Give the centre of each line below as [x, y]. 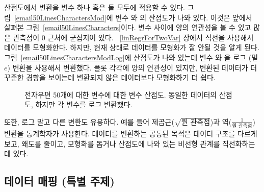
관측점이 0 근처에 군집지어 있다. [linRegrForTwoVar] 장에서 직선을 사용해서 [133, 37]
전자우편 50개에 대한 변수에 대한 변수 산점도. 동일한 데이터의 [121, 94]
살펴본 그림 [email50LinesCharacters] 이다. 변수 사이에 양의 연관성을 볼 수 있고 [128, 27]
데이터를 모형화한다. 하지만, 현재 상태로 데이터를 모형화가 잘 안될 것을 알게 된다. [132, 47]
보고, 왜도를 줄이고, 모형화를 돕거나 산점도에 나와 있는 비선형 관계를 [112, 143]
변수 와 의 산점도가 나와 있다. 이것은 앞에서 [184, 17]
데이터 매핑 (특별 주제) [59, 181]
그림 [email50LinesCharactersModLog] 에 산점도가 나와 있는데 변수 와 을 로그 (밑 [131, 57]
